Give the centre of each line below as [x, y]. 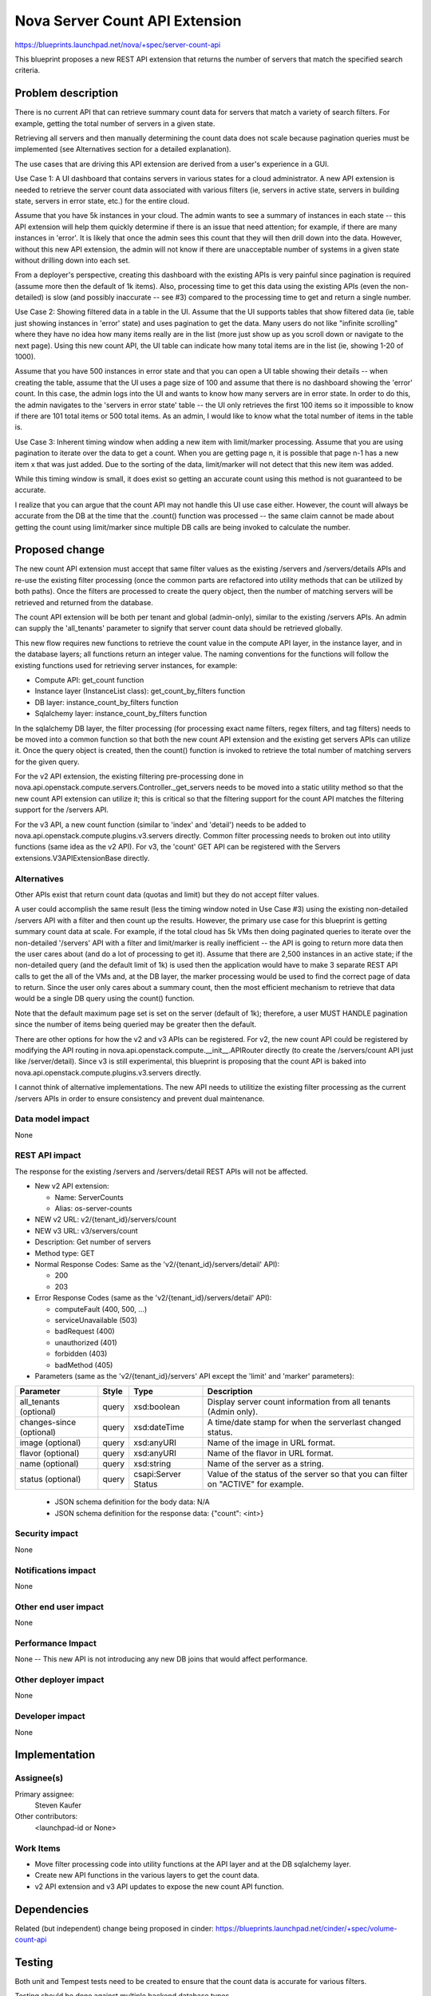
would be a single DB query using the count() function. [105, 999]
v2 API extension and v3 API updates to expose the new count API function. [159, 1886]
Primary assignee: [45, 1794]
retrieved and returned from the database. [84, 602]
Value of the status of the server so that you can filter [308, 1475]
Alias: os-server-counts [93, 1209]
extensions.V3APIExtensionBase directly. [82, 857]
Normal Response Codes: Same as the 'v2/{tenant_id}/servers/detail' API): [157, 1264]
